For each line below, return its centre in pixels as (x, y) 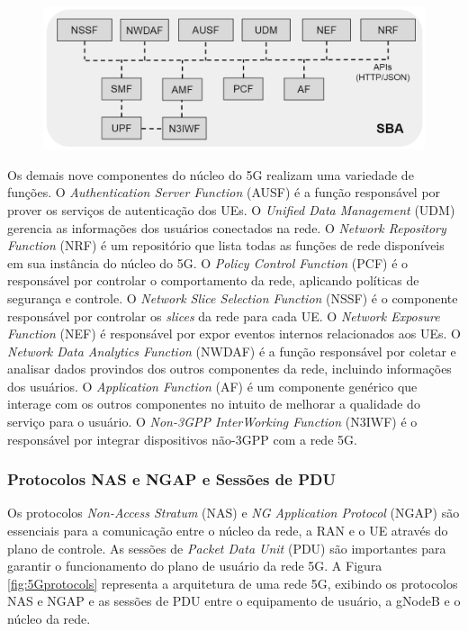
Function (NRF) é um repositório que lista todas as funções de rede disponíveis (226, 245)
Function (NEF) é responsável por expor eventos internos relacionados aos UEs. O (234, 334)
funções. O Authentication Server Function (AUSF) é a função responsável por (224, 192)
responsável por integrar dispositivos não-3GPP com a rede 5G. (182, 439)
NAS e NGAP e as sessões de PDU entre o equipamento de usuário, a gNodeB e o (234, 601)
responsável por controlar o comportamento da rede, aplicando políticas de (213, 280)
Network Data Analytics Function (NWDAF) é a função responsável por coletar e (232, 351)
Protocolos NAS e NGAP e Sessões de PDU (171, 479)
